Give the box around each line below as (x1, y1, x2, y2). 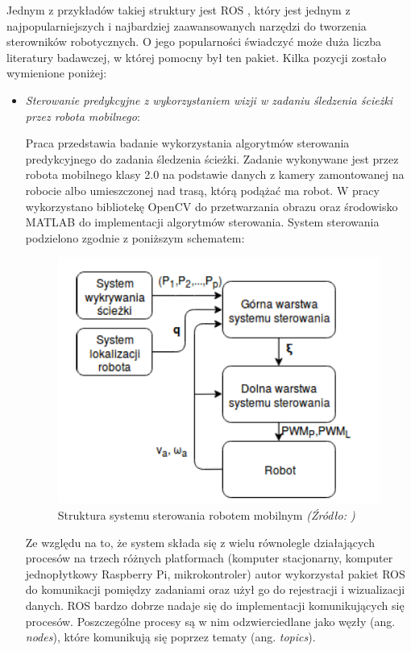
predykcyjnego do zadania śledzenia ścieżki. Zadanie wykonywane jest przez (25, 150, 399, 167)
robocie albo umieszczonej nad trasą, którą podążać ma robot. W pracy (25, 181, 380, 198)
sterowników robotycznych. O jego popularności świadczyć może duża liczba (6, 33, 382, 50)
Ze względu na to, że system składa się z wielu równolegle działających (25, 533, 375, 550)
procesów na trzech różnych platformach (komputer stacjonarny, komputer (25, 549, 393, 566)
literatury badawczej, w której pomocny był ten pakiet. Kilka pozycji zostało (6, 48, 387, 65)
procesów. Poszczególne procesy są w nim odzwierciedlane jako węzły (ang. (25, 612, 396, 629)
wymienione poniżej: (6, 64, 107, 81)
